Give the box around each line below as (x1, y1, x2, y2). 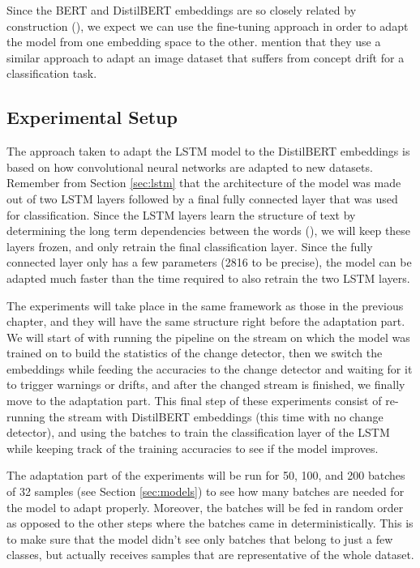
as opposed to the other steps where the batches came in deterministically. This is (6, 515, 414, 532)
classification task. (6, 65, 97, 82)
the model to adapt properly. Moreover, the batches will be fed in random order (6, 498, 404, 515)
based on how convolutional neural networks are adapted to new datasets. (6, 158, 373, 175)
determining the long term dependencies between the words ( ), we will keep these (6, 222, 411, 239)
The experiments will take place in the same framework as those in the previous (6, 297, 404, 314)
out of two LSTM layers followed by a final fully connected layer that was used (6, 190, 398, 207)
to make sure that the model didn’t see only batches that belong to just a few (6, 530, 393, 547)
